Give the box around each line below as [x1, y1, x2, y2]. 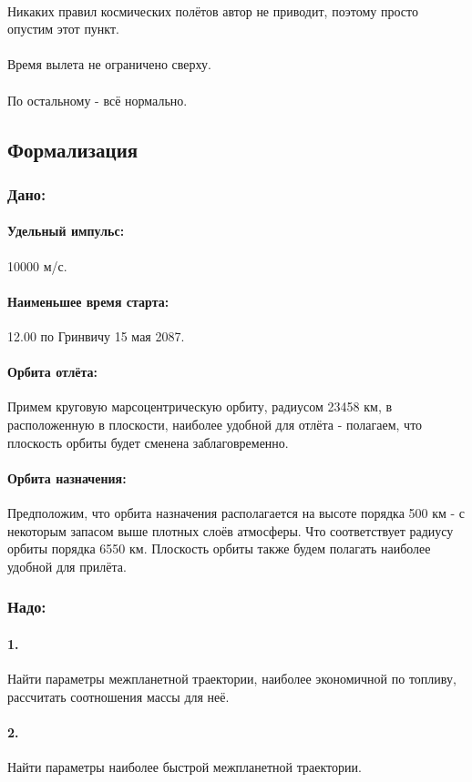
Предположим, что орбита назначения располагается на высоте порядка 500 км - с [7, 503, 466, 522]
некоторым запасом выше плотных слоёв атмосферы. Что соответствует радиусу [7, 521, 454, 540]
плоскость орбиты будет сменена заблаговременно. [7, 432, 289, 452]
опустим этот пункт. [7, 19, 119, 38]
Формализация [7, 135, 139, 163]
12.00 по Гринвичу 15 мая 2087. [7, 326, 185, 345]
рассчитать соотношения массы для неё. [7, 686, 230, 706]
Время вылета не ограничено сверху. [7, 55, 211, 74]
